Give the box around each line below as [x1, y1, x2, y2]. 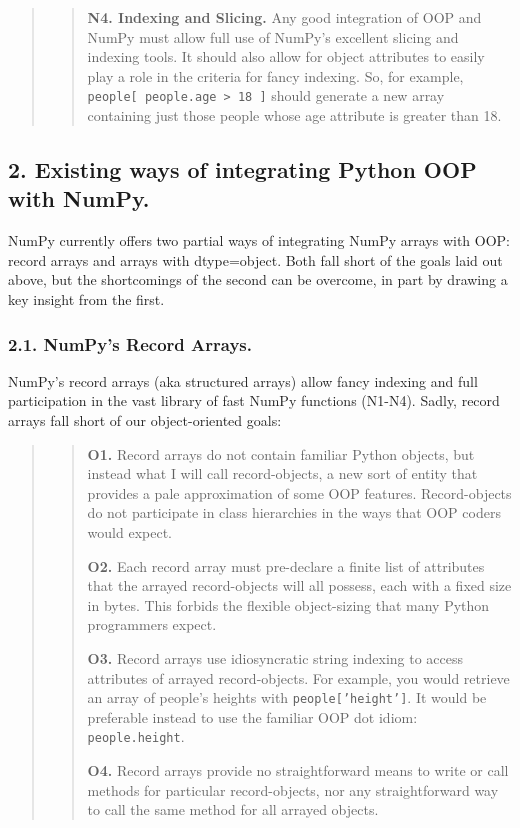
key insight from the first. [8, 289, 165, 309]
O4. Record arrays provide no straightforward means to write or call [87, 760, 509, 781]
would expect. [87, 521, 172, 542]
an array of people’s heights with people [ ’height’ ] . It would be [87, 687, 487, 708]
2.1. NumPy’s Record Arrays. [8, 331, 252, 356]
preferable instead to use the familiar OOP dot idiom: [87, 706, 418, 727]
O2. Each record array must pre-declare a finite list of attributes [87, 555, 485, 576]
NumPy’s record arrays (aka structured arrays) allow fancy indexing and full [8, 370, 478, 391]
